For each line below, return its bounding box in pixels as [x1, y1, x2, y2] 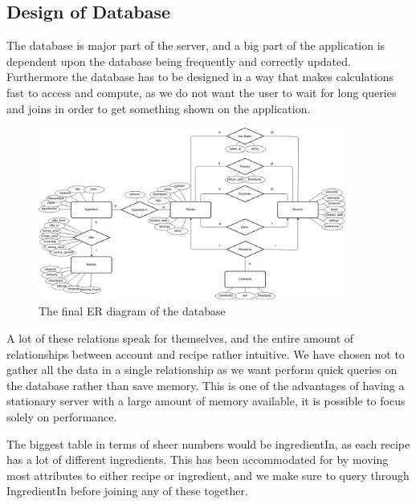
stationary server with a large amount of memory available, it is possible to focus [6, 392, 406, 409]
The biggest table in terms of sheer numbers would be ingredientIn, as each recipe [6, 435, 410, 452]
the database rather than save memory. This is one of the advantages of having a [6, 376, 405, 393]
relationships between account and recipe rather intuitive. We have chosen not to [6, 345, 405, 362]
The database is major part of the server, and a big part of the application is [6, 37, 385, 54]
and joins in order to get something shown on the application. [6, 100, 311, 116]
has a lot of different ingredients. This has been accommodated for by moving [6, 451, 389, 468]
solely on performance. [6, 408, 117, 425]
